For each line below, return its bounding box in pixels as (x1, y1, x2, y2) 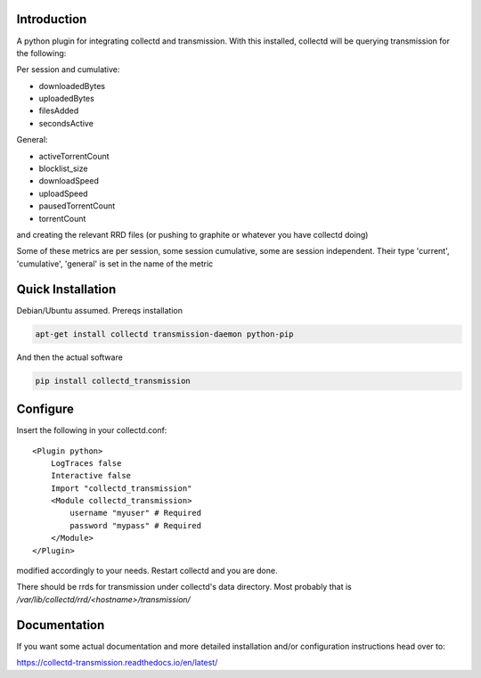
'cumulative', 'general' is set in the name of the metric (16, 258, 214, 269)
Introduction (16, 12, 87, 27)
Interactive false (50, 470, 132, 481)
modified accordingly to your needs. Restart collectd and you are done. (16, 566, 278, 576)
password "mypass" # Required (69, 520, 202, 530)
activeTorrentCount (38, 151, 110, 161)
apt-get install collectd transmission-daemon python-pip (35, 329, 294, 339)
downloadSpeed (38, 176, 100, 186)
